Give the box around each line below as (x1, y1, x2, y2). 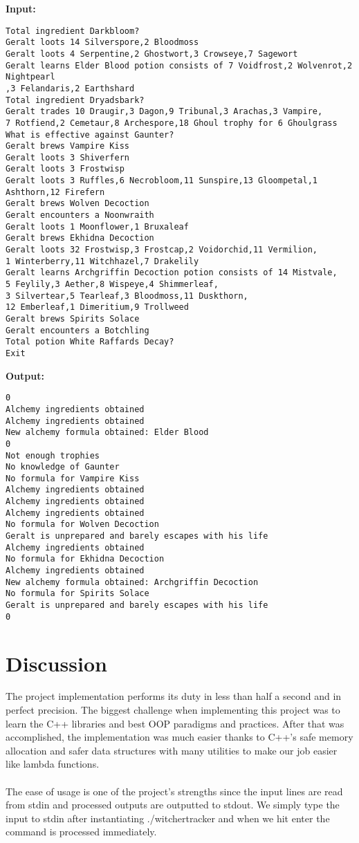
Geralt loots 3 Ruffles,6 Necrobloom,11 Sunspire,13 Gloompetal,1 (6, 176, 318, 186)
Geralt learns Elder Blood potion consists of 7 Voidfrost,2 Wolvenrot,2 (6, 60, 353, 71)
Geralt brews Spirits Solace (6, 314, 140, 324)
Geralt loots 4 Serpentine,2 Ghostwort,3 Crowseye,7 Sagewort (6, 48, 298, 59)
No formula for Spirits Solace (6, 589, 149, 599)
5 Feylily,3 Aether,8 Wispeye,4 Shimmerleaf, (6, 279, 219, 290)
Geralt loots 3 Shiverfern (6, 152, 129, 163)
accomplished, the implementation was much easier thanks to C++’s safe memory (6, 730, 353, 744)
